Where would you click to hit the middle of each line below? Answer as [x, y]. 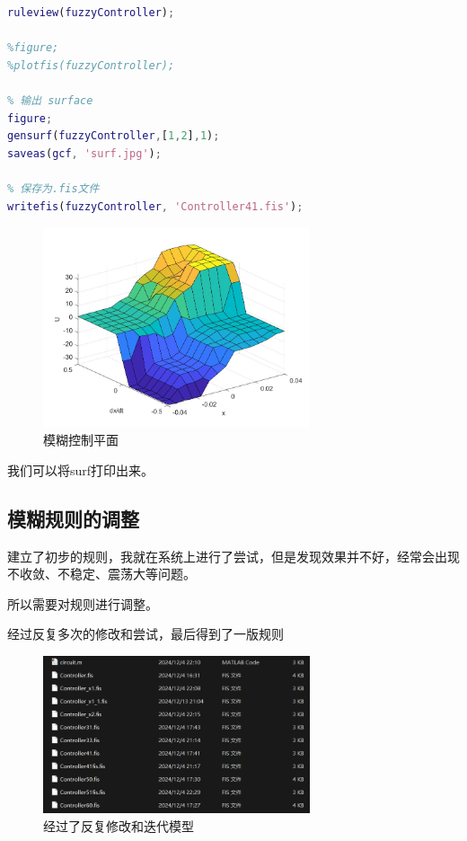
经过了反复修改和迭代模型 [119, 825]
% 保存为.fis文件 [53, 188]
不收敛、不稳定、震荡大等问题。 [101, 574]
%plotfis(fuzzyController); [91, 65]
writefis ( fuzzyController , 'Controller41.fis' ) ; [155, 206]
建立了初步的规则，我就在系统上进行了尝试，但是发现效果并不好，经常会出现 [233, 556]
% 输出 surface [50, 100]
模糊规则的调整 [73, 518]
